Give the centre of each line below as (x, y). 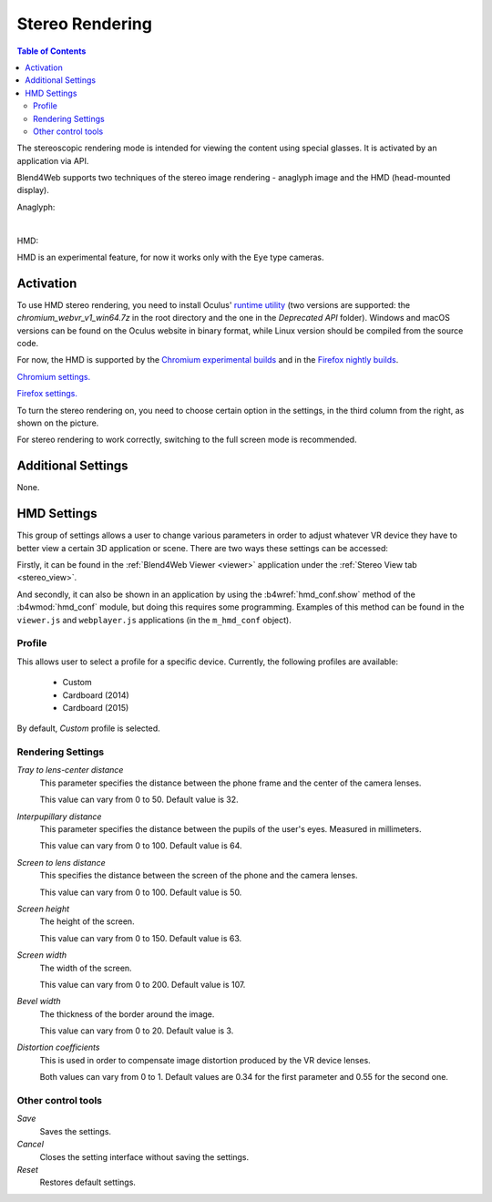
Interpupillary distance (59, 817)
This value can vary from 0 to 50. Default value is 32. (139, 800)
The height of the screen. (87, 921)
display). (33, 190)
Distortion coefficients (58, 1047)
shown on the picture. (58, 423)
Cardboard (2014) (96, 695)
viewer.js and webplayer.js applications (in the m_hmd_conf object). (154, 620)
